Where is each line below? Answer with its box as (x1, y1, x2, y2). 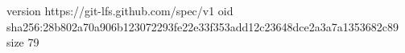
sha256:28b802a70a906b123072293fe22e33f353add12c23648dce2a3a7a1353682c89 (6, 18, 399, 35)
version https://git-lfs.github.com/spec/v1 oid (6, 2, 233, 18)
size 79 (6, 34, 39, 51)
